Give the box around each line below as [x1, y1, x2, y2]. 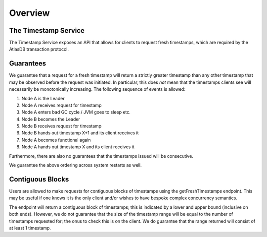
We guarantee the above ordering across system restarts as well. [9, 162, 142, 168]
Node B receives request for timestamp [21, 123, 102, 129]
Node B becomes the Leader [21, 116, 80, 122]
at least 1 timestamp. [9, 225, 51, 231]
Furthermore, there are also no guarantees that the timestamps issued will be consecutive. [9, 153, 194, 159]
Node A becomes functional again [21, 137, 91, 143]
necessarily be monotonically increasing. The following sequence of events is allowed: [9, 86, 185, 92]
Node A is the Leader [21, 95, 65, 101]
